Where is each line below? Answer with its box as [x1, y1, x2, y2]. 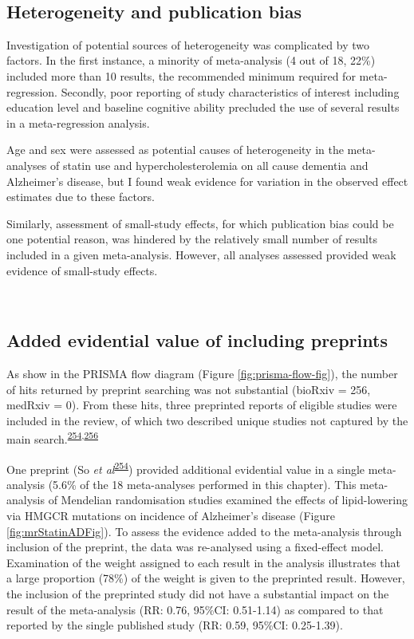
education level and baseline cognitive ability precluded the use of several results [6, 99, 400, 116]
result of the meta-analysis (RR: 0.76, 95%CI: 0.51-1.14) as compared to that [6, 601, 384, 617]
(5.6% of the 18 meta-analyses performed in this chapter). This [48, 475, 357, 492]
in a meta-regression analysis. [6, 114, 150, 131]
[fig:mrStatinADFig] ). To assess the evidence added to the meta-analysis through [6, 523, 402, 539]
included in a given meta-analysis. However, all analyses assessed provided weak [6, 246, 396, 262]
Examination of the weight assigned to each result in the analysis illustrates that [6, 554, 400, 570]
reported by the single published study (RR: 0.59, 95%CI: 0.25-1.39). [6, 617, 343, 633]
